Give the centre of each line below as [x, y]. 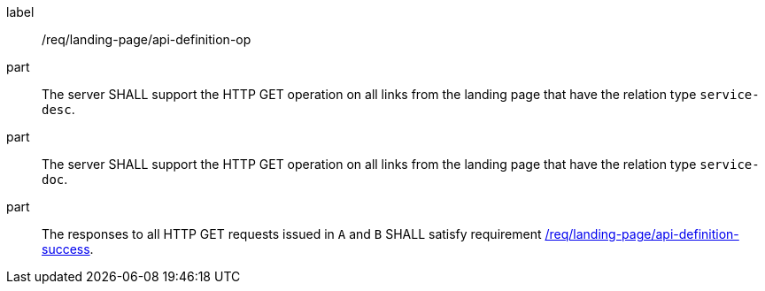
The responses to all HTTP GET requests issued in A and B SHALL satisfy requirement [292, 234]
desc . [58, 109]
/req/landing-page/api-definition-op [147, 39]
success [66, 249]
